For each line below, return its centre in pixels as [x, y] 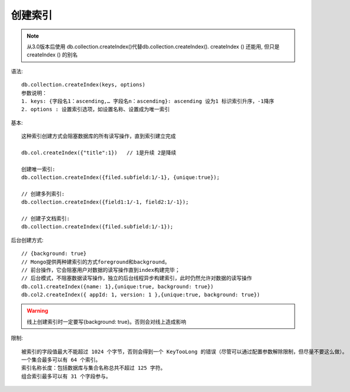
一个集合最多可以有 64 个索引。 [61, 360]
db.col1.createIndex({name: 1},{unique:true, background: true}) [118, 286]
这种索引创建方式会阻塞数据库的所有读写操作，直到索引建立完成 [99, 136]
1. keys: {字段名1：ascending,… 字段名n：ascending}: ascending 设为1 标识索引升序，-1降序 [148, 101]
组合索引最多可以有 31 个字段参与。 [66, 376]
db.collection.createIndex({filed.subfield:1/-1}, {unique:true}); [121, 177]
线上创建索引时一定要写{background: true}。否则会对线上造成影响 [106, 321]
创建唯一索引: [39, 169]
